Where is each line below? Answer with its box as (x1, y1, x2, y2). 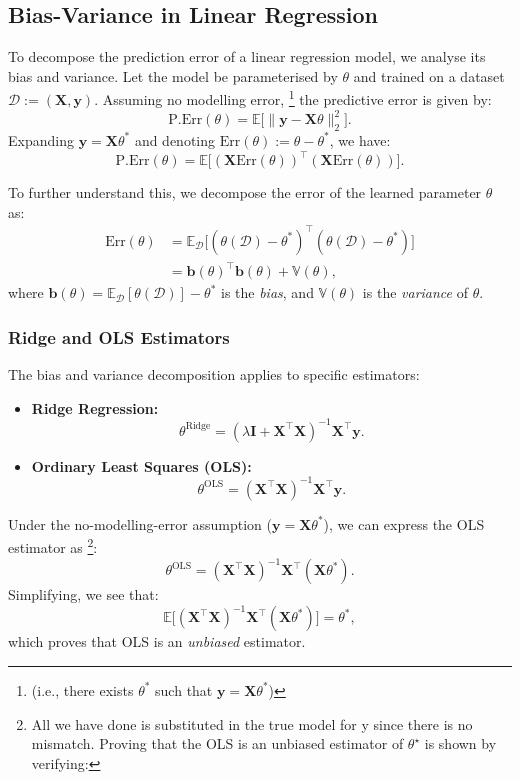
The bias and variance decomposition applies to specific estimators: (8, 364, 420, 385)
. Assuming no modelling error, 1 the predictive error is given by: (94, 86, 492, 110)
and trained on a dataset (353, 65, 505, 86)
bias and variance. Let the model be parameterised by (8, 65, 338, 86)
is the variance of (362, 282, 468, 303)
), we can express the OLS (323, 513, 485, 534)
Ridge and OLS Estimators (8, 324, 230, 349)
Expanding (8, 129, 74, 150)
